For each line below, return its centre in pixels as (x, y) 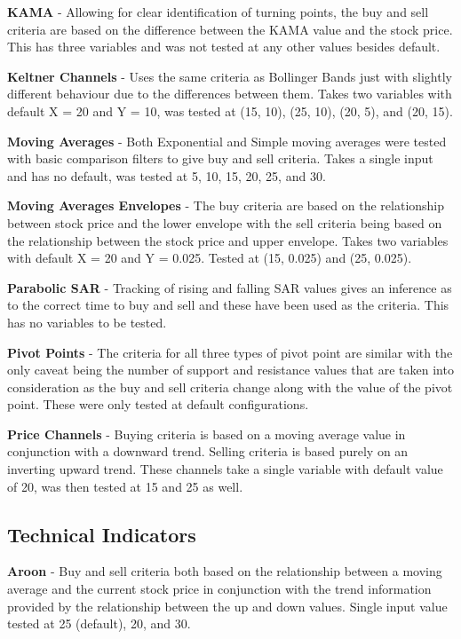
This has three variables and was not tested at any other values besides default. (224, 47)
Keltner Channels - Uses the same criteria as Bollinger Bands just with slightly (230, 76)
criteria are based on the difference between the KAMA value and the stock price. (230, 29)
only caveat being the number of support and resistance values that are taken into (230, 370)
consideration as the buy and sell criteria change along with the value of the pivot (230, 387)
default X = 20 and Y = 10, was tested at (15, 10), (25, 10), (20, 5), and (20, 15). (230, 110)
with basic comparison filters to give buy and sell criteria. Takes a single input (220, 158)
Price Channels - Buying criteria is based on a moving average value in (207, 434)
